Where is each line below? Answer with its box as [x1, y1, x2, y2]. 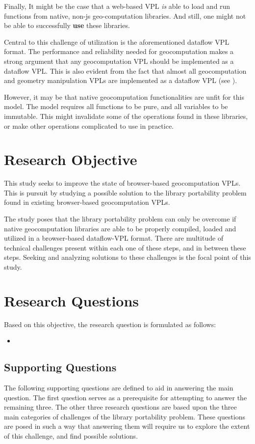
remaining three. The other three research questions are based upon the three [4, 402, 237, 412]
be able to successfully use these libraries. [4, 20, 130, 30]
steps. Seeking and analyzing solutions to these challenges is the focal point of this [4, 252, 251, 262]
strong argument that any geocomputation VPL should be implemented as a [4, 55, 234, 66]
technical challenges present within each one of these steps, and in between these [4, 242, 246, 252]
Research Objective [4, 149, 137, 169]
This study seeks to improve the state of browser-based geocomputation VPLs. [4, 178, 241, 188]
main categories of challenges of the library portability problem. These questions [4, 411, 246, 421]
